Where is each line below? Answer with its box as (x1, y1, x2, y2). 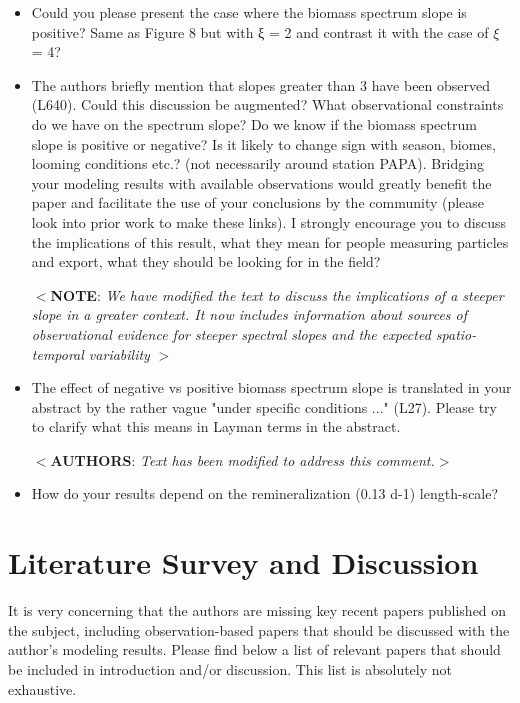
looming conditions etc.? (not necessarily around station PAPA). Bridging (31, 153, 484, 174)
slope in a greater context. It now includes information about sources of (31, 304, 468, 325)
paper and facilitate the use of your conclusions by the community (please (31, 192, 485, 213)
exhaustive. (8, 678, 77, 699)
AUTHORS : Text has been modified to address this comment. (50, 449, 435, 470)
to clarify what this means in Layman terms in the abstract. (31, 416, 401, 437)
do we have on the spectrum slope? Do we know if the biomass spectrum (31, 113, 477, 134)
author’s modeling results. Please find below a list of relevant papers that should (8, 639, 501, 660)
